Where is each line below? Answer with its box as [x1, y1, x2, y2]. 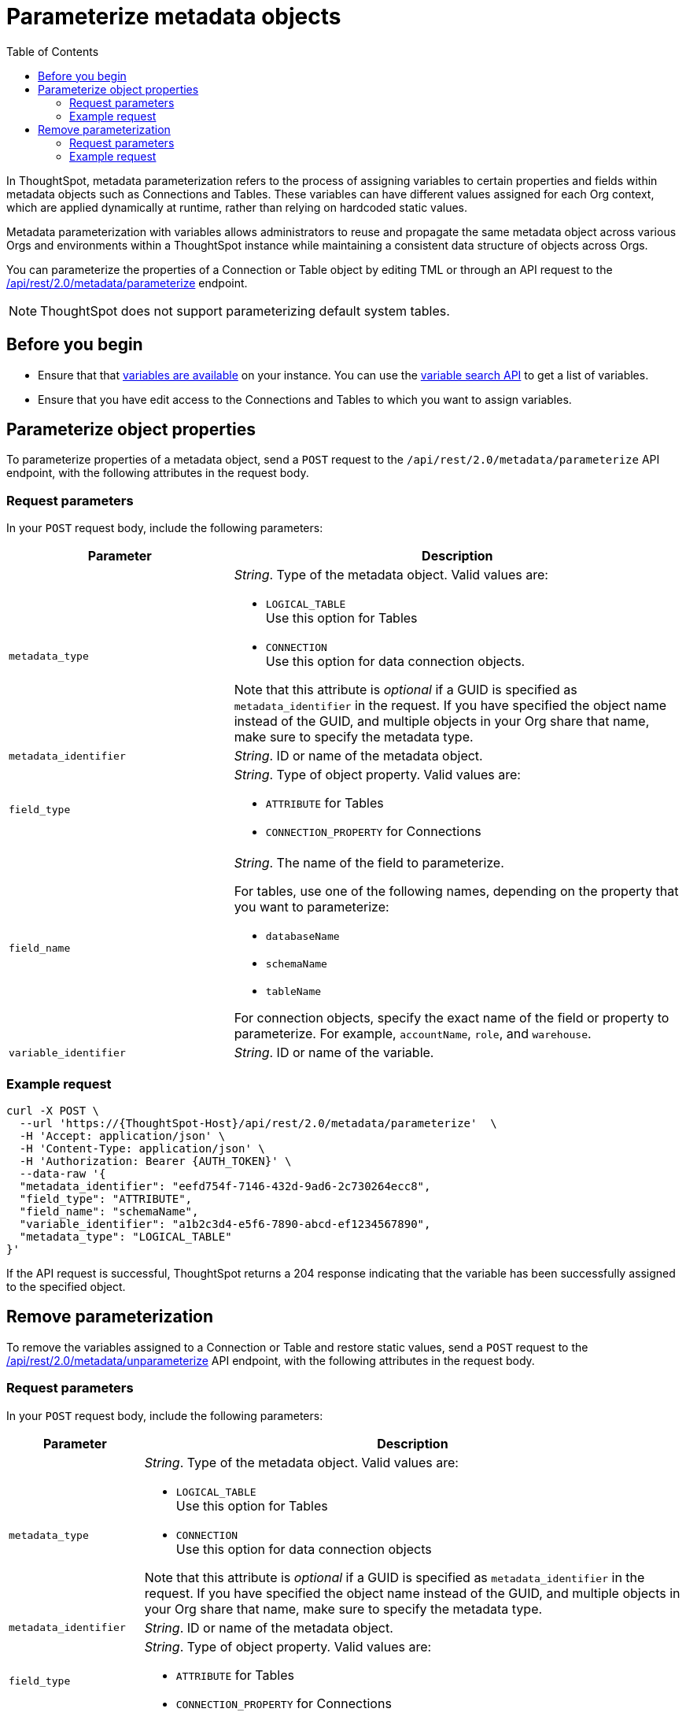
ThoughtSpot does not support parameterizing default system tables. [40, 302, 450, 319]
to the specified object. [6, 1279, 126, 1293]
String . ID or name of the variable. [234, 1045, 434, 1061]
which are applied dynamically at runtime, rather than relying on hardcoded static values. [6, 200, 468, 214]
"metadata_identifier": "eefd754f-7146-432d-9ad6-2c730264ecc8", [19, 1179, 431, 1193]
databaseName [265, 930, 340, 943]
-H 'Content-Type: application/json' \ [19, 1141, 265, 1155]
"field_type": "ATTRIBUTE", [19, 1192, 193, 1205]
